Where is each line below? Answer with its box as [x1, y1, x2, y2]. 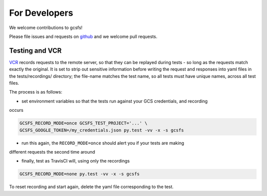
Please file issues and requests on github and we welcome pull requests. [9, 33, 158, 39]
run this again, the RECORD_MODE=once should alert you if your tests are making [21, 140, 184, 146]
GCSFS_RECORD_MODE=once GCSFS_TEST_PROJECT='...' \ [19, 121, 148, 126]
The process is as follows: [9, 89, 63, 95]
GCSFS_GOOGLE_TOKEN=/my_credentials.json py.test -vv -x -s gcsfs [19, 127, 184, 133]
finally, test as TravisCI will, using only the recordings [21, 158, 130, 164]
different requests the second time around [9, 149, 95, 155]
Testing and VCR [9, 46, 62, 55]
